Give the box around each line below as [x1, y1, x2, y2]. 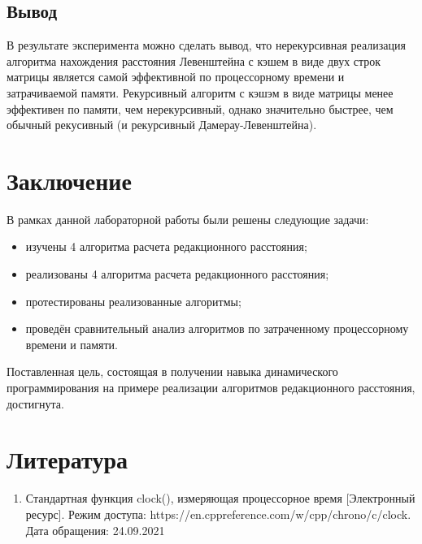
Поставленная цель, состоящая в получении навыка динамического [7, 363, 338, 380]
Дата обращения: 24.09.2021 [25, 521, 165, 538]
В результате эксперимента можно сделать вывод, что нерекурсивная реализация [7, 37, 406, 54]
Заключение [7, 163, 132, 196]
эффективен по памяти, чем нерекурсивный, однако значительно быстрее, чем [7, 100, 394, 117]
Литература [7, 443, 128, 476]
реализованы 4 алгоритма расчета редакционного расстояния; [25, 266, 329, 283]
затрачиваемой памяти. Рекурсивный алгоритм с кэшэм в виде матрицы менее [7, 84, 394, 101]
